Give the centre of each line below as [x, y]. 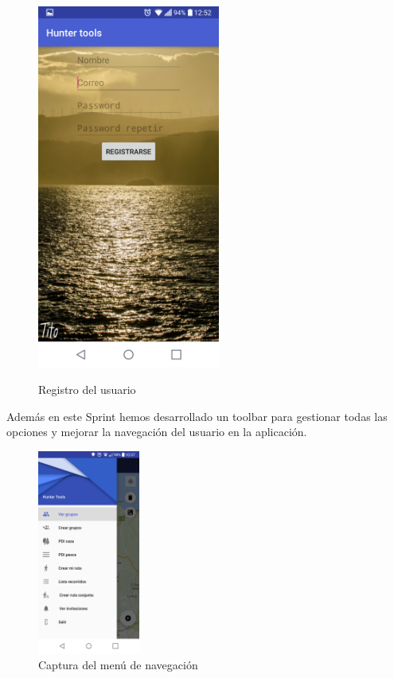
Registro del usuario [87, 390]
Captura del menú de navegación [118, 664]
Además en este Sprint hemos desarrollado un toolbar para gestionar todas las [197, 416]
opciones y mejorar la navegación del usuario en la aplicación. [157, 432]
